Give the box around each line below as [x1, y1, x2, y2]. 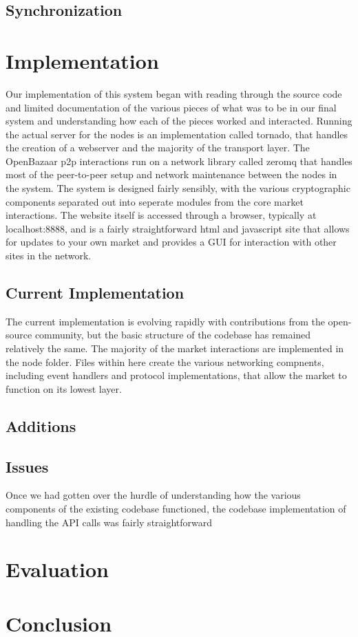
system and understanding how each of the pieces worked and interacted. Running [6, 114, 352, 128]
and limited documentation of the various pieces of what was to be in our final [6, 100, 337, 114]
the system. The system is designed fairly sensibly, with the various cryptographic [6, 181, 350, 195]
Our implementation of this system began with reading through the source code [6, 86, 342, 100]
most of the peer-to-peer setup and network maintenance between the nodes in [6, 167, 337, 182]
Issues [6, 455, 49, 477]
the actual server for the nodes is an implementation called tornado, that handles [6, 127, 348, 141]
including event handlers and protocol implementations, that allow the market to [6, 368, 347, 382]
